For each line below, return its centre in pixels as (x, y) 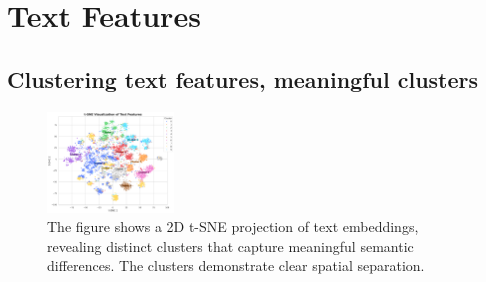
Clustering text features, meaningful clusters (243, 78)
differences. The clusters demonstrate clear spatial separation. (236, 265)
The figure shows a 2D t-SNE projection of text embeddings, (233, 226)
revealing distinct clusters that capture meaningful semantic (230, 245)
